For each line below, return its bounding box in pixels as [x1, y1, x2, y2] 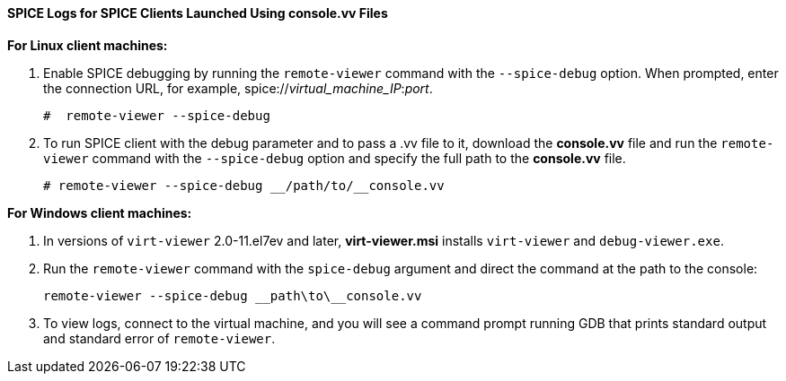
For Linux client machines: [7, 37, 168, 53]
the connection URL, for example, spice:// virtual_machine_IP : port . [43, 80, 433, 96]
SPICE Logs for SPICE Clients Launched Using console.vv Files [7, 5, 388, 21]
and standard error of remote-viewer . [43, 330, 276, 346]
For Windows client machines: [7, 204, 192, 221]
